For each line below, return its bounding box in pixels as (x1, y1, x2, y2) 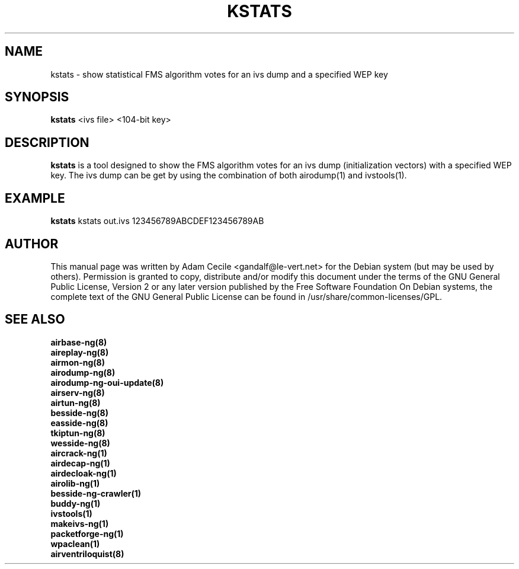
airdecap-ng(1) (50, 458, 110, 468)
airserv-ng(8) (50, 387, 105, 398)
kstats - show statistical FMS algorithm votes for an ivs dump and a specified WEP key (50, 69, 388, 79)
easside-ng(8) (50, 417, 108, 428)
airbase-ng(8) (50, 337, 107, 347)
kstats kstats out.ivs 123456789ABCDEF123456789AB (50, 216, 264, 226)
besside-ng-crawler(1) (50, 488, 142, 498)
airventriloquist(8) (50, 548, 124, 559)
